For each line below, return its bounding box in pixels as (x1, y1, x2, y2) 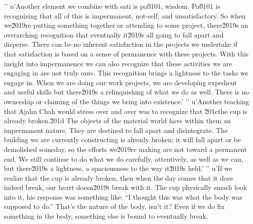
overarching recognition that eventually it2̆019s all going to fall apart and (4, 29, 224, 39)
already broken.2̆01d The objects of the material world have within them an (4, 115, 231, 126)
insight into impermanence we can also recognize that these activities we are (4, 58, 232, 68)
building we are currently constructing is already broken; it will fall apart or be (4, 134, 241, 145)
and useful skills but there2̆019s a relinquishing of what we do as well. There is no (4, 87, 249, 97)
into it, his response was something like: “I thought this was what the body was (4, 191, 242, 202)
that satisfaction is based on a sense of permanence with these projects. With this (4, 48, 249, 58)
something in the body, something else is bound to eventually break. (4, 211, 209, 221)
